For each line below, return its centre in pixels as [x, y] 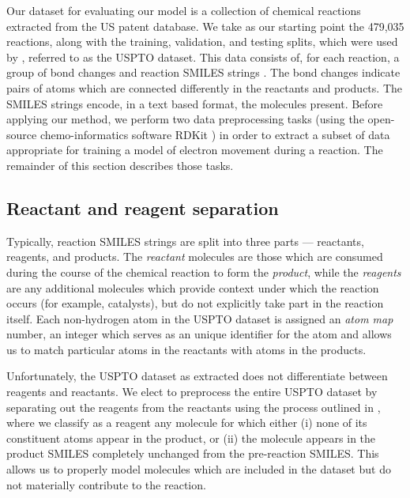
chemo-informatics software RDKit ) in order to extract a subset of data [215, 134]
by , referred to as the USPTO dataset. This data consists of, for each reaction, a [203, 57]
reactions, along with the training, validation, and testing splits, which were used [202, 41]
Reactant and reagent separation [143, 207]
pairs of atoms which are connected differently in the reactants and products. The [204, 87]
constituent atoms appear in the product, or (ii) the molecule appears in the [191, 438]
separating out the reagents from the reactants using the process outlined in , [194, 407]
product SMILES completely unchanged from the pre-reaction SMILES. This [193, 453]
